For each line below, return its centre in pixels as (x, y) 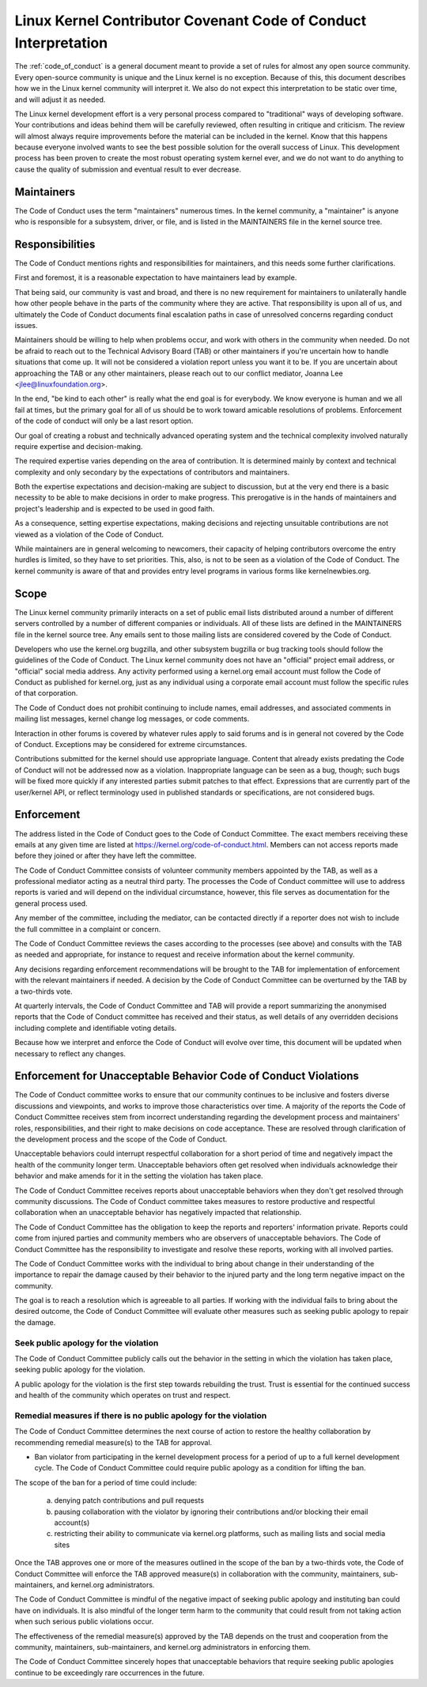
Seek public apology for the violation (87, 1342)
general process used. (51, 903)
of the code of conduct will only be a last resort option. (104, 421)
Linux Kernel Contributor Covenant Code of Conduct (191, 21)
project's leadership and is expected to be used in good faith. (115, 508)
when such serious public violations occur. (84, 1621)
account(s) (72, 1523)
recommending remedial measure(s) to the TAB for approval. (113, 1442)
